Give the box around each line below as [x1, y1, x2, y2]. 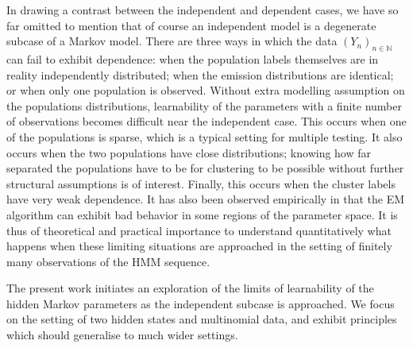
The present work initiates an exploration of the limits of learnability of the [6, 280, 374, 296]
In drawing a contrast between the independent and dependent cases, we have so [6, 2, 399, 17]
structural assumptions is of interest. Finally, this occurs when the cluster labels [6, 175, 396, 191]
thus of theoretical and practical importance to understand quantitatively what [6, 222, 392, 238]
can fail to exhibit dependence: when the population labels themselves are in [6, 50, 379, 67]
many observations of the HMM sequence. [6, 253, 210, 269]
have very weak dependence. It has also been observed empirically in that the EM [6, 191, 405, 207]
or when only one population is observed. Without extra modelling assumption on [6, 82, 405, 99]
